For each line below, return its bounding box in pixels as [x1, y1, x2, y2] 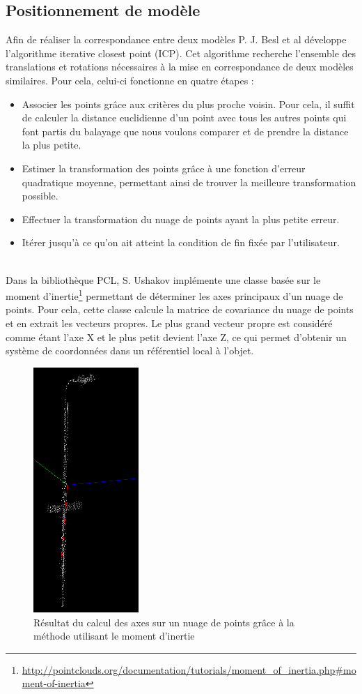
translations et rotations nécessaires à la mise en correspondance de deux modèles [6, 59, 354, 74]
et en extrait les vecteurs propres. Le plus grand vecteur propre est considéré [6, 315, 333, 330]
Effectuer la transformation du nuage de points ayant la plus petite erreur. [22, 211, 340, 226]
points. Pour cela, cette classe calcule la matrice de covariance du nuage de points [6, 302, 354, 317]
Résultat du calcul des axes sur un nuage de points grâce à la [33, 614, 294, 629]
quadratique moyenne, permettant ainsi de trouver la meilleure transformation [22, 174, 356, 189]
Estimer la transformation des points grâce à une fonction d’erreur [22, 160, 306, 175]
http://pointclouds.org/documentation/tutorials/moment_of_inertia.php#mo [22, 662, 356, 677]
